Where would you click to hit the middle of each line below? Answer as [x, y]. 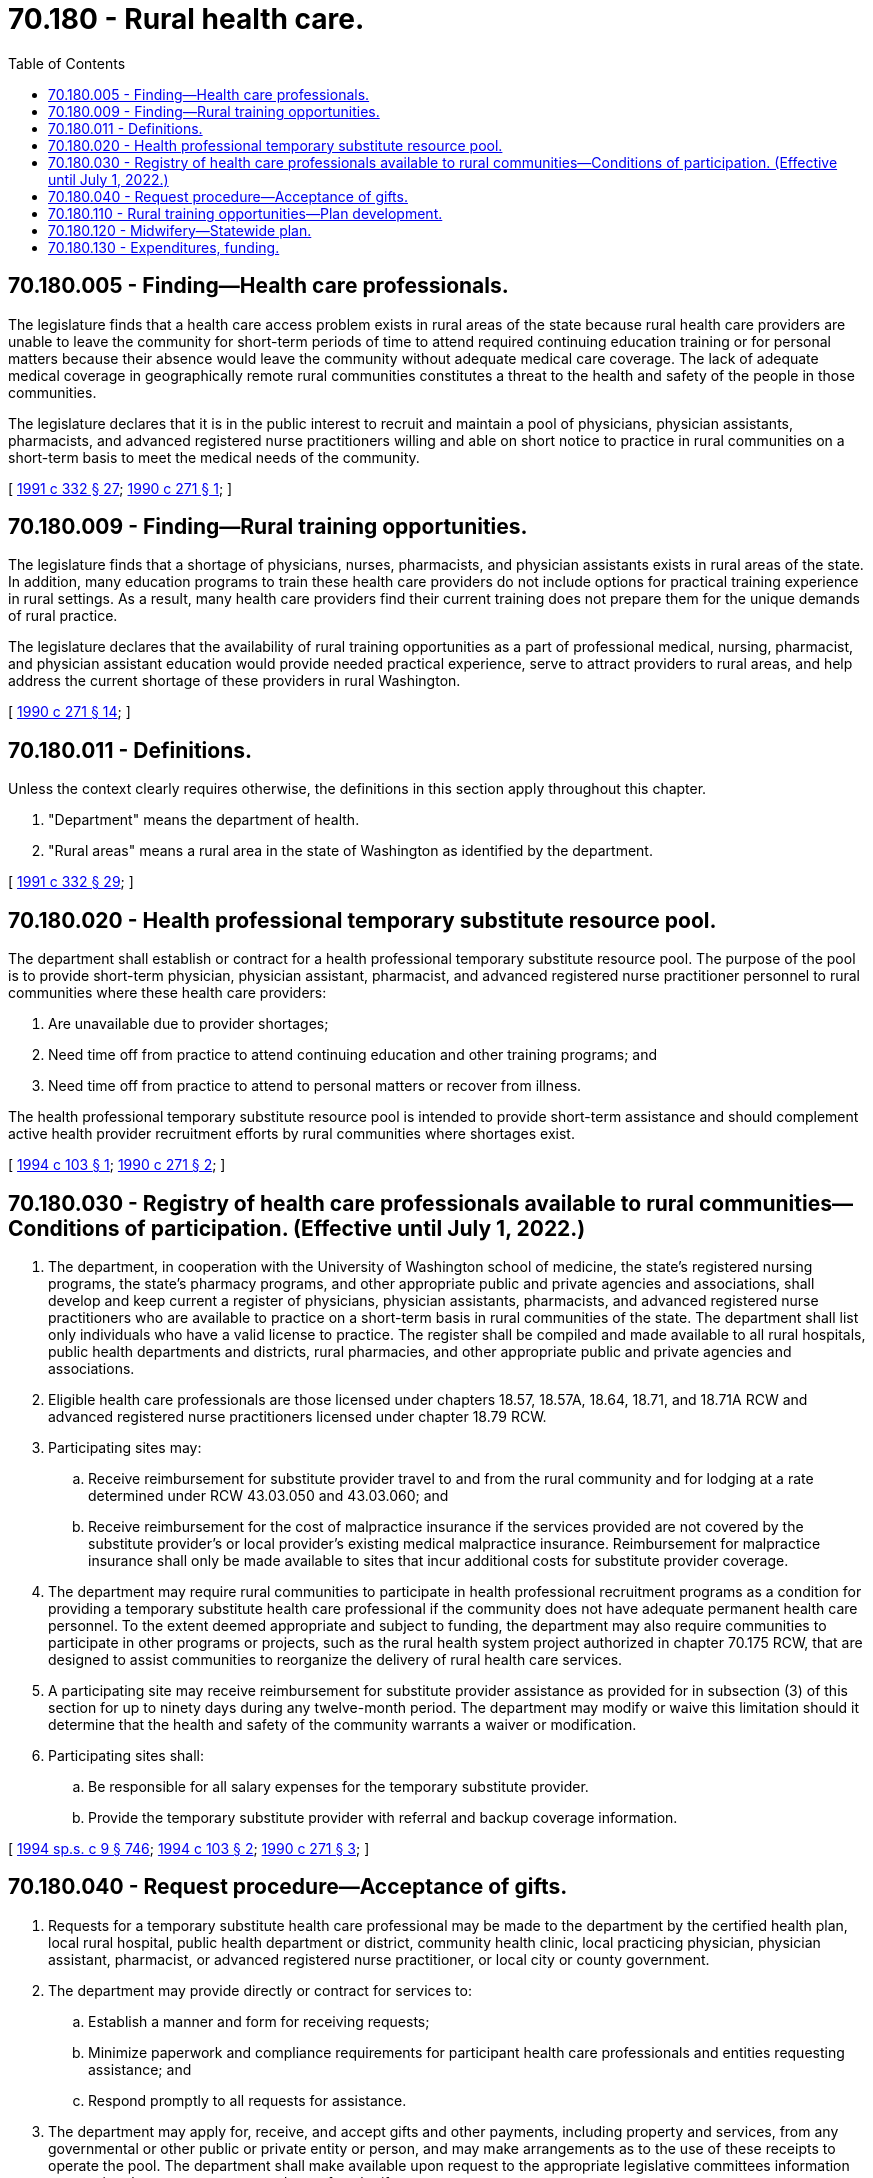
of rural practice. [63, 616]
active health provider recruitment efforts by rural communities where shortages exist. [291, 1134]
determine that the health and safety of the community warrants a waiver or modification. [342, 1724]
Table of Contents [67, 63]
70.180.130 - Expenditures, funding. [164, 247]
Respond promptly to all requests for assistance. [247, 2100]
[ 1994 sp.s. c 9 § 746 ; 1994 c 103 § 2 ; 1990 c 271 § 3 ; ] [189, 1848]
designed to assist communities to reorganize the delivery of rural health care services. [335, 1659]
